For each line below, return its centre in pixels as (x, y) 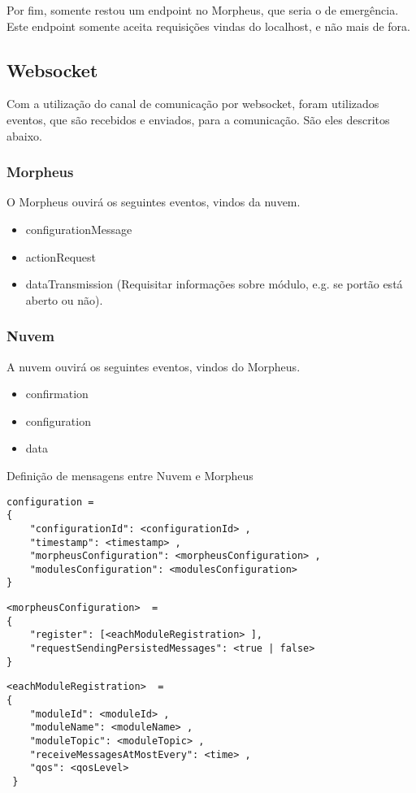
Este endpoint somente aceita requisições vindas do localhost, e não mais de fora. (208, 26)
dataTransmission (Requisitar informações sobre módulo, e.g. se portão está (214, 284)
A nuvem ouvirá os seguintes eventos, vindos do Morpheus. (154, 366)
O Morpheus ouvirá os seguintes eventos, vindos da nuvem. (154, 202)
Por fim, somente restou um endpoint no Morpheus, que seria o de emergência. (203, 10)
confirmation (57, 394)
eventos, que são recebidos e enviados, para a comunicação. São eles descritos (198, 119)
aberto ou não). (64, 299)
